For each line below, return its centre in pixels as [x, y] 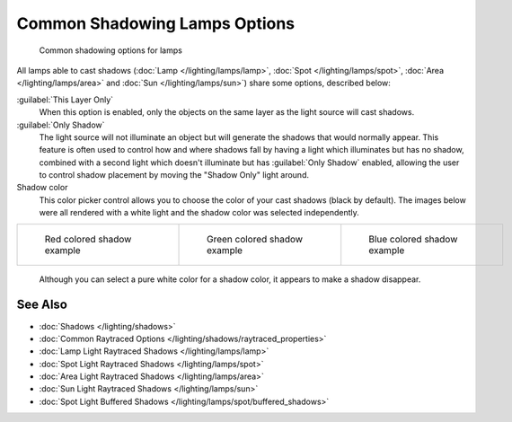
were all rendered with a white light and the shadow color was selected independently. [199, 213]
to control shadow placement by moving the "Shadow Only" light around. [174, 175]
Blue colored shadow [413, 239]
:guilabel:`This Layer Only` [65, 100]
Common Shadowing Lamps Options [156, 23]
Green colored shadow [255, 239]
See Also [42, 305]
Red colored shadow [88, 239]
